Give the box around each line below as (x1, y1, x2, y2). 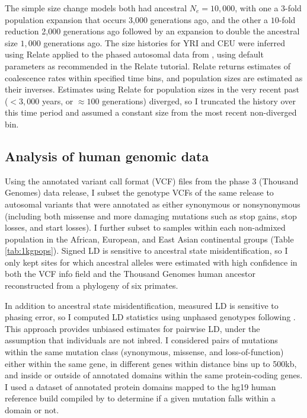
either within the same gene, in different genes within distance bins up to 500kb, (5, 357, 297, 369)
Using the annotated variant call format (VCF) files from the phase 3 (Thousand (5, 174, 299, 187)
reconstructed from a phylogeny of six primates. (5, 279, 178, 292)
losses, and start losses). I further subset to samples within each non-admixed (5, 221, 286, 234)
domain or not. (5, 404, 59, 416)
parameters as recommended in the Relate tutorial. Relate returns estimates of (5, 59, 291, 72)
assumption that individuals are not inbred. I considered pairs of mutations (5, 334, 278, 346)
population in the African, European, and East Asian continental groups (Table (5, 232, 294, 245)
